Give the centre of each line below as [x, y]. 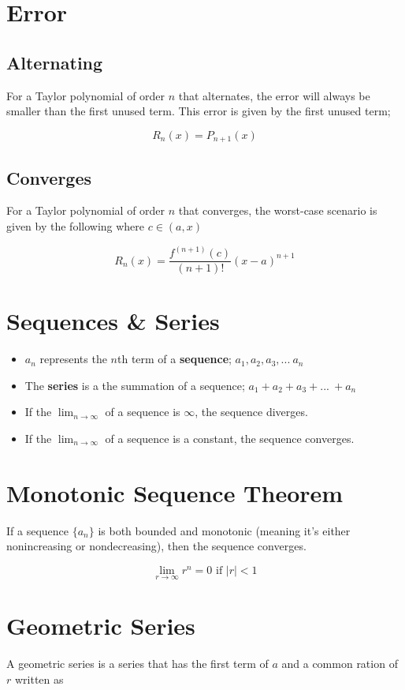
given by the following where [76, 226]
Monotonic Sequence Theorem [175, 492]
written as [39, 679]
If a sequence [38, 530]
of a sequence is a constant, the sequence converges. [230, 439]
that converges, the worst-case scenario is [278, 210]
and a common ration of [340, 664]
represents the [73, 359]
